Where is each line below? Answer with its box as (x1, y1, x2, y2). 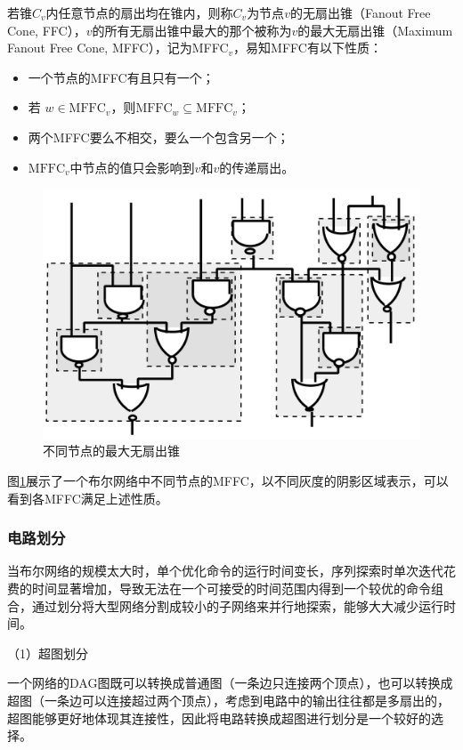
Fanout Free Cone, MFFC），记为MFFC (7, 38, 229, 57)
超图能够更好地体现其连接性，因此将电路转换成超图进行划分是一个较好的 (7, 708, 431, 727)
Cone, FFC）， (7, 20, 86, 39)
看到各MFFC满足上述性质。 (7, 488, 168, 507)
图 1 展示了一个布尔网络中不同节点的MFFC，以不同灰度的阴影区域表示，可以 (7, 472, 449, 490)
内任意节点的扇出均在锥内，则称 (45, 4, 233, 21)
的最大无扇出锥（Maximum (297, 20, 453, 39)
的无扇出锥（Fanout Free (289, 4, 431, 21)
